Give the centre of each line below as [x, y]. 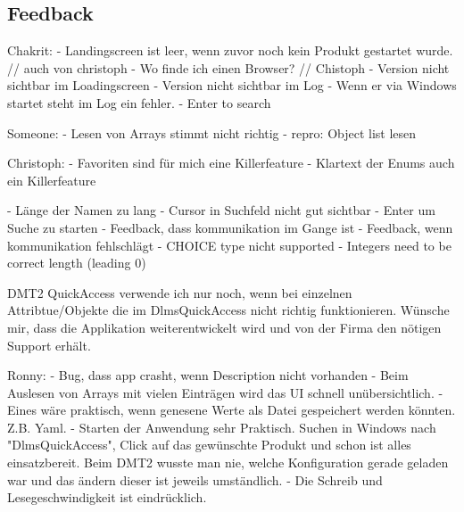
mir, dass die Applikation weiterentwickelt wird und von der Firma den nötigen [224, 327]
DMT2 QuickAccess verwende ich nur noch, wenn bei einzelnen [180, 292]
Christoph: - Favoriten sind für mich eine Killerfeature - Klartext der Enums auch [231, 163]
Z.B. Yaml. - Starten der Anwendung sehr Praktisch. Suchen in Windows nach [222, 427]
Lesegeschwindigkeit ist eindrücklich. [107, 497]
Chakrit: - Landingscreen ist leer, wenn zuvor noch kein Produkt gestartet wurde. [230, 50]
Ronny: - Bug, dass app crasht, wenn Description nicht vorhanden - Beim [208, 375]
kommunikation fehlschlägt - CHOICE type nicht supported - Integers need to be [229, 245]
